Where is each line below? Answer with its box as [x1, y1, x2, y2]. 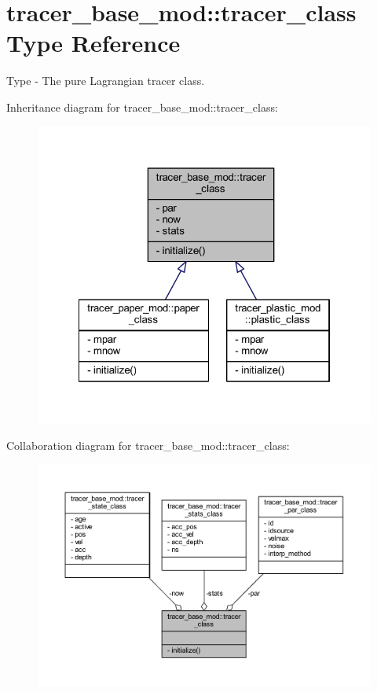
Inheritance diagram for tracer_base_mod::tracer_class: [6, 98, 278, 115]
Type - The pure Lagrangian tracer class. [6, 72, 205, 89]
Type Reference [6, 27, 181, 59]
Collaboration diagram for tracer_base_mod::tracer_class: [6, 436, 290, 453]
